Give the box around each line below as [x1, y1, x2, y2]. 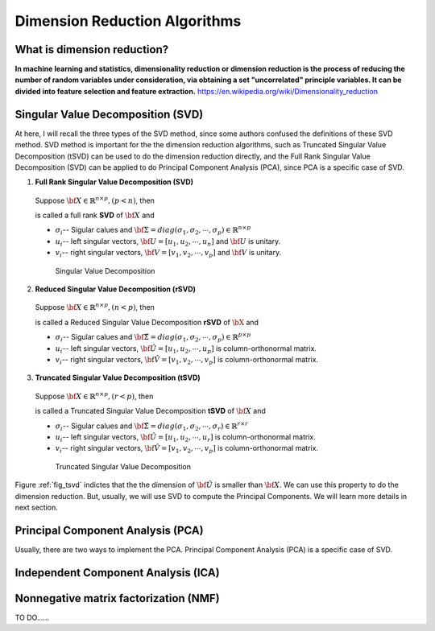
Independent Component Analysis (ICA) [14, 566, 221, 579]
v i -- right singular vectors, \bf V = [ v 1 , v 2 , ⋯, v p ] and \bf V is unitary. [55, 248, 282, 259]
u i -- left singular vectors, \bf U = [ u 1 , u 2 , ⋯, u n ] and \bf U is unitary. [55, 236, 281, 248]
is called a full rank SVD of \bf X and [35, 210, 155, 221]
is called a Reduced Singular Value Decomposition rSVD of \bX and [35, 317, 259, 327]
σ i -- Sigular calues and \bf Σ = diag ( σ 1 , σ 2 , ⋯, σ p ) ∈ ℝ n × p [55, 224, 251, 237]
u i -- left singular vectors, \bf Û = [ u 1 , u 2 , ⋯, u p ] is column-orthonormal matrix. [55, 343, 317, 355]
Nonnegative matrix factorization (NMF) [14, 592, 221, 605]
